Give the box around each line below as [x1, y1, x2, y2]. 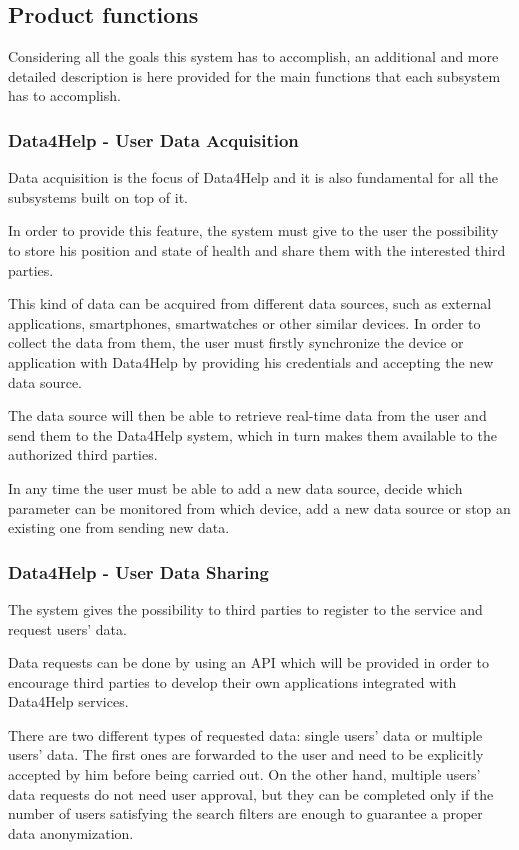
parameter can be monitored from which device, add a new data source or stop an [8, 497, 511, 518]
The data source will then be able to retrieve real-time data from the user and [8, 405, 487, 426]
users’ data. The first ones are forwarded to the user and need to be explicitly [8, 744, 484, 765]
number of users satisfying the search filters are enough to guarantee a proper [8, 803, 483, 824]
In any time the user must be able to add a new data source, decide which [8, 477, 463, 498]
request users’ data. [8, 618, 127, 639]
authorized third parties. [8, 444, 158, 465]
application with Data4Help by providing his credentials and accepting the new [8, 351, 494, 372]
